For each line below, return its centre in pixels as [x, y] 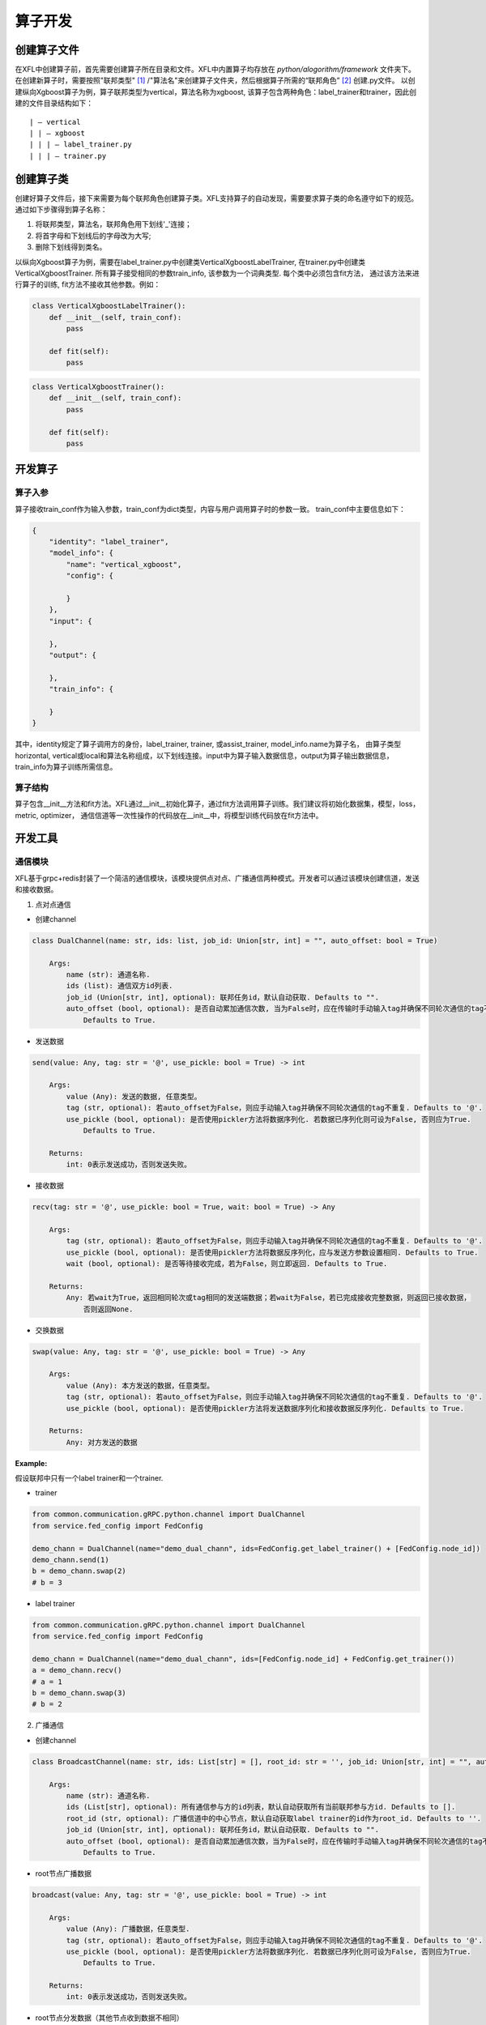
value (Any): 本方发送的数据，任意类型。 [140, 1386]
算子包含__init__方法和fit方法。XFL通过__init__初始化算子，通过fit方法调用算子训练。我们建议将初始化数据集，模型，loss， [217, 804]
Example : [31, 1463]
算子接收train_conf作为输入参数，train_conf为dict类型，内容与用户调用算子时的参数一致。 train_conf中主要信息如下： [211, 509]
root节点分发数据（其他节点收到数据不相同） [109, 2018]
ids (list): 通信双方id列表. [119, 986]
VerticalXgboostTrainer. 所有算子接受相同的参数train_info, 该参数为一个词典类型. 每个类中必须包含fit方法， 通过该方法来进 [217, 273]
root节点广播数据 [64, 1873]
